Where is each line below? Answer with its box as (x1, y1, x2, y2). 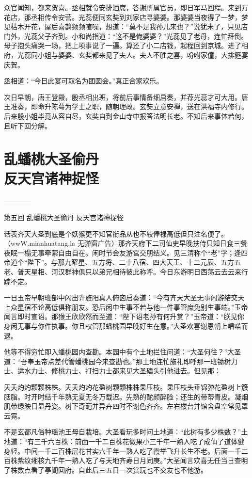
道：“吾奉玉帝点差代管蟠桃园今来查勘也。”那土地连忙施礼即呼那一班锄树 (4, 356, 231, 366)
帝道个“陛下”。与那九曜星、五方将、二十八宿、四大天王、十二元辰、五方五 (4, 257, 241, 267)
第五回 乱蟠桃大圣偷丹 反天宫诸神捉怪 (4, 212, 124, 223)
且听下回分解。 (4, 120, 51, 130)
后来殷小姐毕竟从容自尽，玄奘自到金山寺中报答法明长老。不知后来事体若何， (4, 111, 248, 121)
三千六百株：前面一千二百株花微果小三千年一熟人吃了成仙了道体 (34, 436, 238, 446)
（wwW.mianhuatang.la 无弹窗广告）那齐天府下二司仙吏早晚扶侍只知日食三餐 (4, 238, 247, 248)
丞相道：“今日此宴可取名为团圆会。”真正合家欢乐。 (4, 76, 163, 86)
